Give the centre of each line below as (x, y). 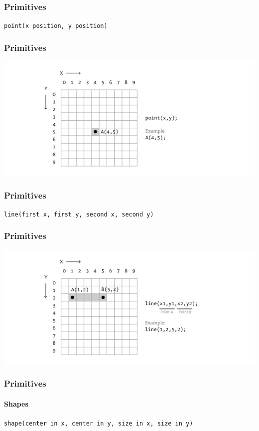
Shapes (16, 403)
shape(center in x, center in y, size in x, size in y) (99, 423)
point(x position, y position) (56, 26)
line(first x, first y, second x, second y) (79, 214)
